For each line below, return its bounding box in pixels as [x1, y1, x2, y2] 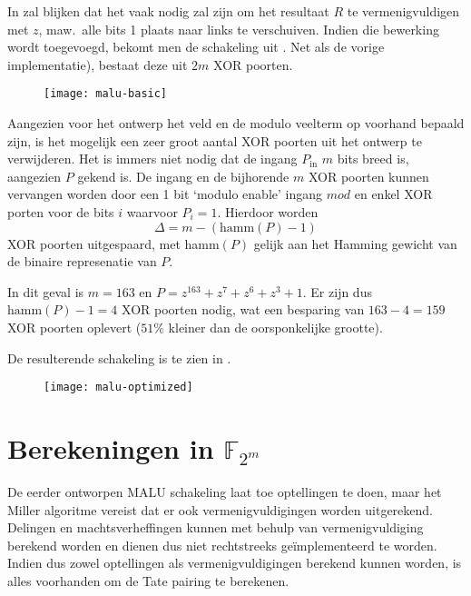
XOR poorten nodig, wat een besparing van [122, 300, 365, 319]
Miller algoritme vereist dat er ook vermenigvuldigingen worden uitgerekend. [7, 500, 433, 519]
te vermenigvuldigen [347, 2, 460, 20]
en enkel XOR [354, 184, 433, 204]
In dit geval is [7, 282, 84, 301]
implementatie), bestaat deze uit [7, 55, 188, 74]
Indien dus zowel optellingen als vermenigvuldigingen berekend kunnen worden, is [7, 553, 462, 572]
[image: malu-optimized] [44, 381, 193, 394]
